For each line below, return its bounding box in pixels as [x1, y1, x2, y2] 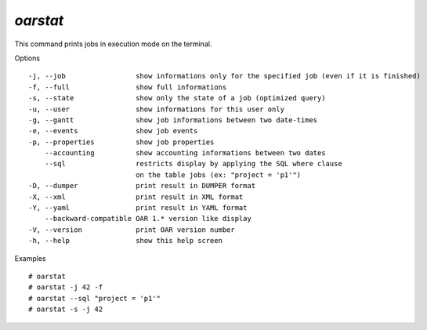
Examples [14, 253, 46, 263]
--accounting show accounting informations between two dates [44, 149, 326, 158]
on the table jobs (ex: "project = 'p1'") [136, 170, 302, 180]
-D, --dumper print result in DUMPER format [28, 181, 256, 190]
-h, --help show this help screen [28, 236, 223, 245]
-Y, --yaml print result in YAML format [28, 204, 248, 212]
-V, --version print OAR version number [28, 225, 235, 234]
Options [14, 53, 41, 63]
